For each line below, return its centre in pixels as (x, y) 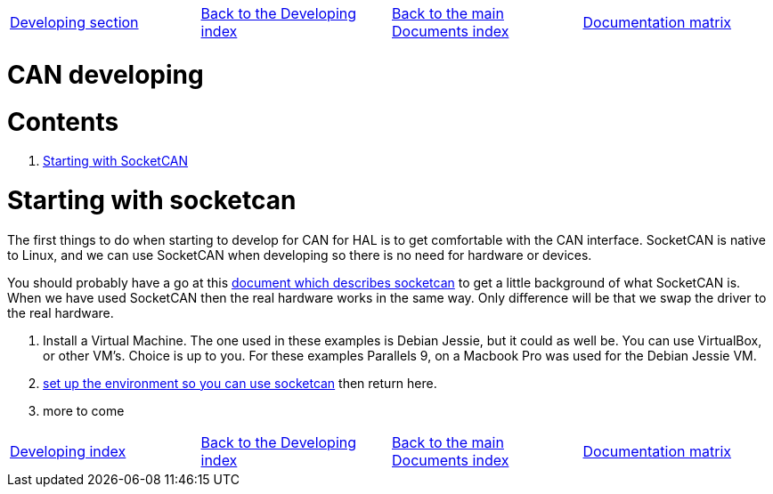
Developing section (74, 22)
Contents (63, 121)
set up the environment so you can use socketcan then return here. (240, 383)
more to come (84, 410)
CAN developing (106, 74)
